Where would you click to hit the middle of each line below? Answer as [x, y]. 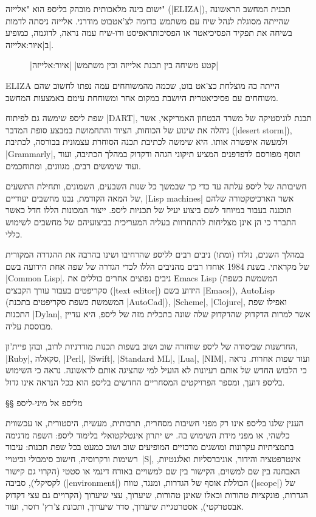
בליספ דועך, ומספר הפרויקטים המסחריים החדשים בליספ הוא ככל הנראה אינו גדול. [145, 382]
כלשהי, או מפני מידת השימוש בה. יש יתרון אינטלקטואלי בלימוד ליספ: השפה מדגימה [148, 434]
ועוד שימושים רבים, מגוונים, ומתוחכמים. [73, 165]
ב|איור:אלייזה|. [30, 44]
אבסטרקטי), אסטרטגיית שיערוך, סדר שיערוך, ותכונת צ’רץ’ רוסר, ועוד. [125, 506]
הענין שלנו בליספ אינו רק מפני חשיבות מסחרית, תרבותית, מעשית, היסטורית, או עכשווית [155, 423]
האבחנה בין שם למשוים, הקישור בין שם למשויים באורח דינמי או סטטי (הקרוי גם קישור [153, 470]
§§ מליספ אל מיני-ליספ [44, 402]
